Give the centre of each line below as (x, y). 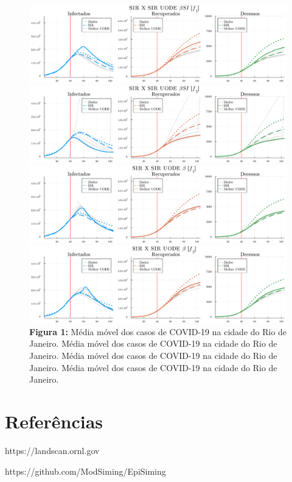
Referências (54, 421)
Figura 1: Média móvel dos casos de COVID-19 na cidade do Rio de (158, 331)
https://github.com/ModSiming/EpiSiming (85, 471)
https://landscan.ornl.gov (52, 450)
